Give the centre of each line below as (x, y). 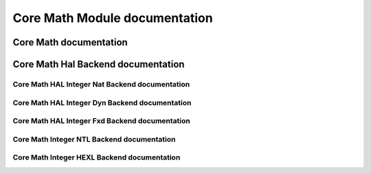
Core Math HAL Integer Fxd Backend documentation (101, 121)
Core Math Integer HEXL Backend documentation (97, 157)
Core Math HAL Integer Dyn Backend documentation (102, 102)
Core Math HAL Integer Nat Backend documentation (101, 84)
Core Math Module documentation (113, 18)
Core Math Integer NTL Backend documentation (94, 139)
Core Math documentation (70, 42)
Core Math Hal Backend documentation (99, 64)
